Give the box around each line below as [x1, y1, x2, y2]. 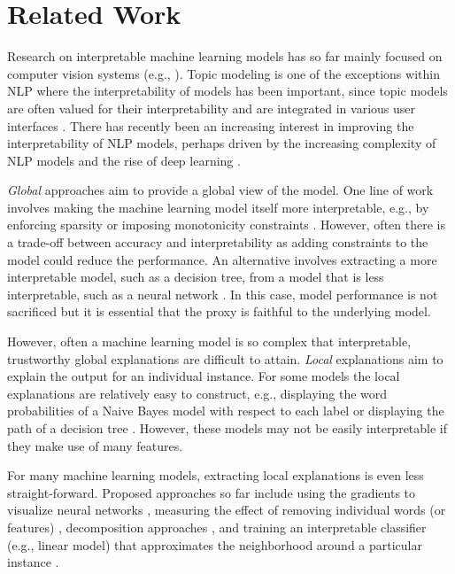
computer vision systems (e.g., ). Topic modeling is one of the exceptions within [7, 64, 440, 82]
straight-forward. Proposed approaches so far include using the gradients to [7, 483, 416, 501]
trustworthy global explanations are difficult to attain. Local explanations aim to [7, 349, 443, 368]
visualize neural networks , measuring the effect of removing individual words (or [7, 500, 446, 519]
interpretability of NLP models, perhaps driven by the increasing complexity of [7, 134, 436, 152]
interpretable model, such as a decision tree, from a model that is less [7, 268, 384, 286]
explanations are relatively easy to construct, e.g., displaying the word [7, 384, 388, 402]
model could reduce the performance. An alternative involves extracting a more [7, 250, 437, 268]
